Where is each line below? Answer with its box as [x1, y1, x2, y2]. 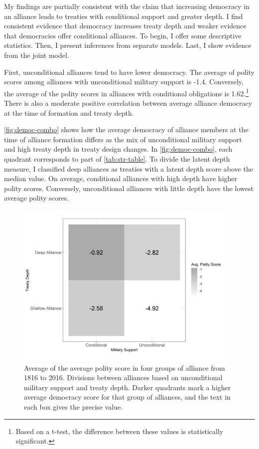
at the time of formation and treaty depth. [4, 107, 134, 118]
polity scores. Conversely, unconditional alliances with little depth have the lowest [4, 183, 254, 193]
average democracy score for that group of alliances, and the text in [24, 392, 231, 402]
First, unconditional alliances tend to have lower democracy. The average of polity [4, 66, 255, 77]
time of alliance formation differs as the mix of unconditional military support [4, 134, 242, 144]
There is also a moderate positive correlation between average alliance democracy [4, 98, 253, 108]
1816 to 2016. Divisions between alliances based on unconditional [24, 372, 223, 383]
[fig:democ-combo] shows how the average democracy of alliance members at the [4, 124, 249, 135]
